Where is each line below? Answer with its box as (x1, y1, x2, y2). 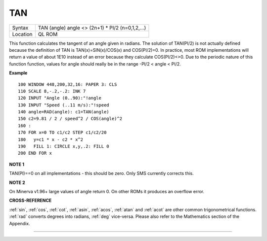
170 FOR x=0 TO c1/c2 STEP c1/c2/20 (18, 130, 107, 136)
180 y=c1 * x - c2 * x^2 (18, 137, 84, 142)
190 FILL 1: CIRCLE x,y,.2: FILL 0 (18, 143, 110, 149)
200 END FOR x (18, 150, 52, 156)
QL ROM (38, 31, 58, 37)
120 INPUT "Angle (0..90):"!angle (18, 95, 101, 101)
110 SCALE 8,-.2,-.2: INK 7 (18, 88, 86, 94)
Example (9, 70, 28, 76)
